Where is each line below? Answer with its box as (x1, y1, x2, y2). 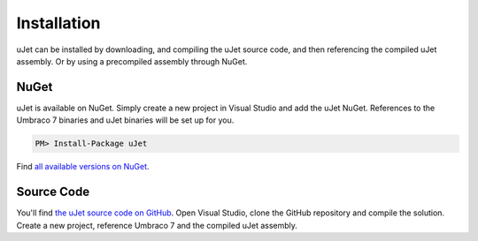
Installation (16, 13, 101, 33)
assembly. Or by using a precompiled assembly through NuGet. (16, 56, 248, 66)
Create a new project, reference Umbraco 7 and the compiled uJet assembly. (16, 220, 298, 230)
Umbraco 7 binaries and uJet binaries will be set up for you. (16, 115, 235, 125)
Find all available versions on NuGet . (16, 162, 150, 172)
